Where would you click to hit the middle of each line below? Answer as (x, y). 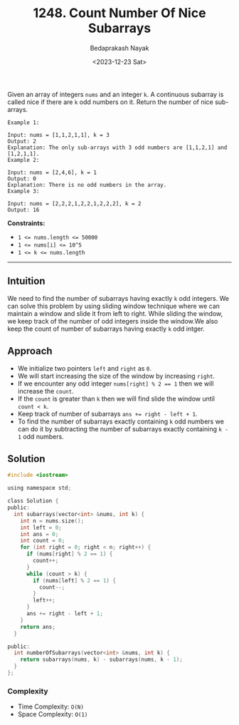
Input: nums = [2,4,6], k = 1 (52, 173)
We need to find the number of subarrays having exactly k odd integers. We (118, 298)
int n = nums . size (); (52, 521)
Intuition (26, 281)
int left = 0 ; (41, 528)
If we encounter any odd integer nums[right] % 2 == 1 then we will (116, 384)
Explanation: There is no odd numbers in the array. (87, 185)
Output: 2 (22, 141)
